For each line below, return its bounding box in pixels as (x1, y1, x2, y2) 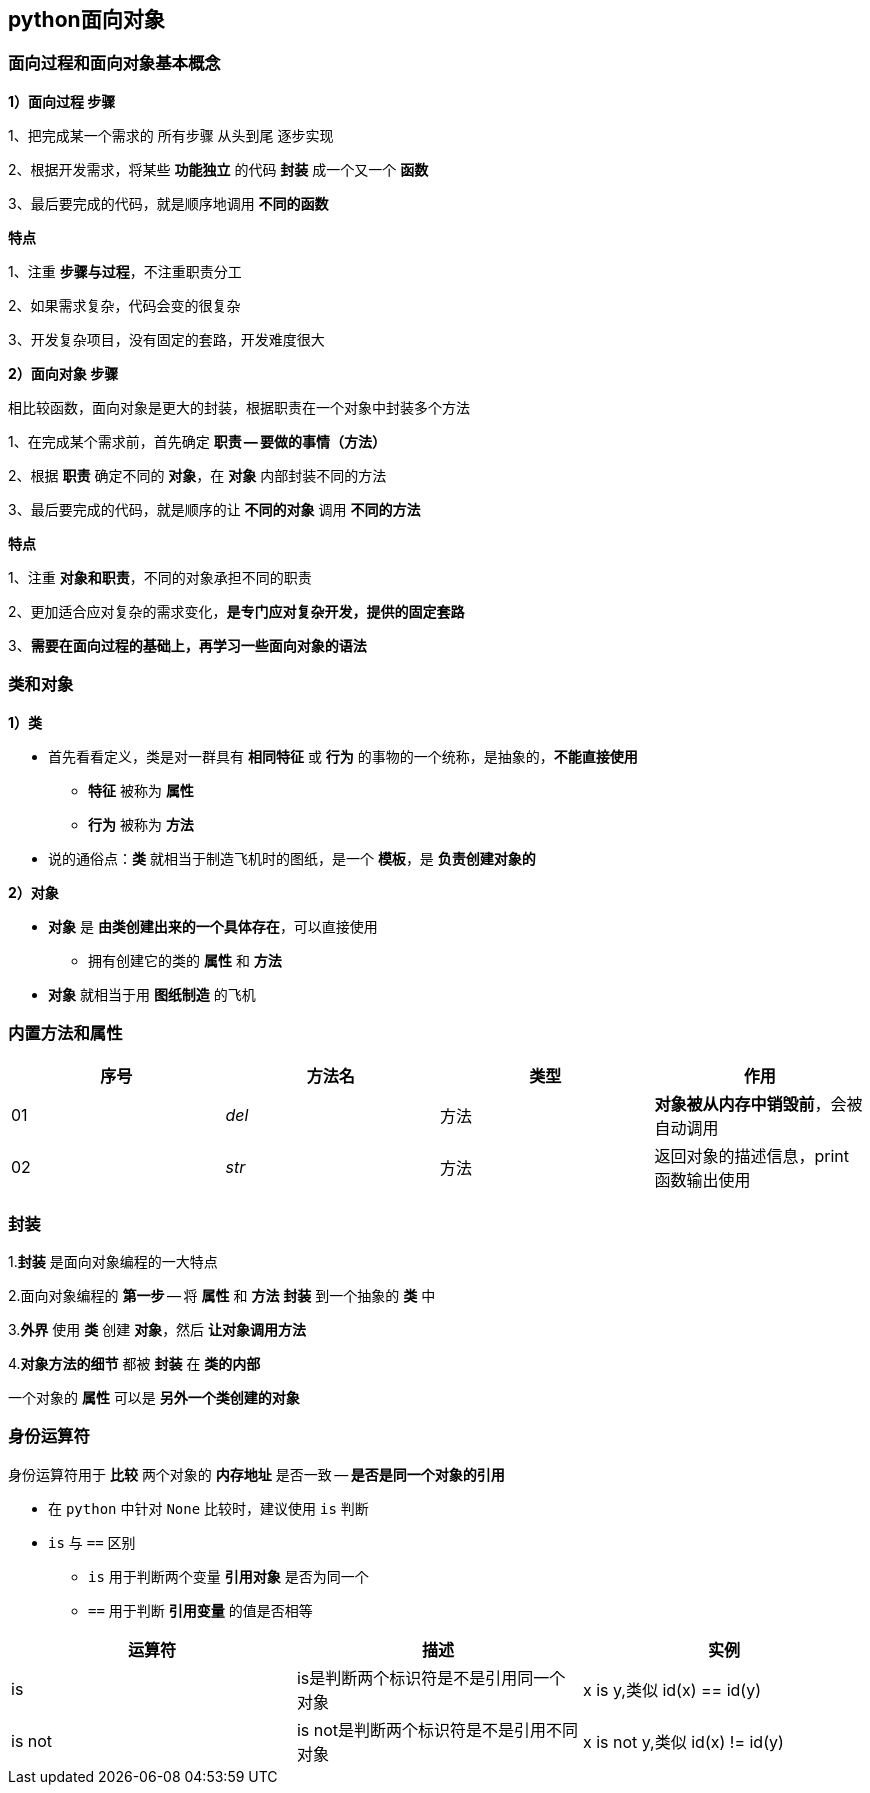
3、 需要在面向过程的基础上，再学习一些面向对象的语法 (8, 636, 367, 654)
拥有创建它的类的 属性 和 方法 (88, 951, 282, 969)
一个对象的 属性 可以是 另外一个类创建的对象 (8, 1389, 300, 1407)
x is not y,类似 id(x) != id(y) (582, 1731, 784, 1752)
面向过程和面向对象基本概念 (8, 53, 221, 74)
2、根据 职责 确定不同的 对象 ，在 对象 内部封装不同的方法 (8, 466, 387, 484)
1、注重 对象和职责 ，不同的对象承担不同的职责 (8, 568, 312, 586)
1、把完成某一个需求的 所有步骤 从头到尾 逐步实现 (8, 126, 334, 144)
